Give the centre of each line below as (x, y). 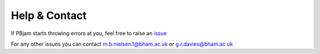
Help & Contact (49, 15)
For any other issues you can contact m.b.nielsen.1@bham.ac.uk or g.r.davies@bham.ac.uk (122, 44)
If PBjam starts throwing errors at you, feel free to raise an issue (89, 33)
